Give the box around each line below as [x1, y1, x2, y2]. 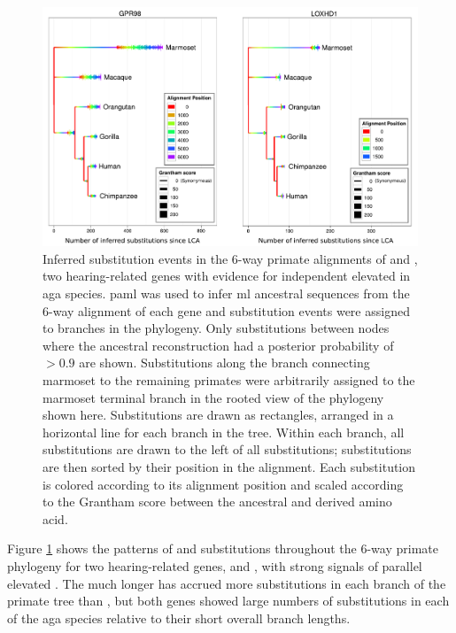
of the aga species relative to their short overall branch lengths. [7, 608, 351, 627]
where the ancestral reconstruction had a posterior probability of [43, 336, 394, 354]
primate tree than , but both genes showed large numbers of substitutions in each [7, 591, 450, 610]
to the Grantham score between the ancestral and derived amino [43, 492, 392, 511]
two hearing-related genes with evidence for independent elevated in [43, 266, 411, 285]
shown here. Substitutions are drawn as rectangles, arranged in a [43, 405, 394, 424]
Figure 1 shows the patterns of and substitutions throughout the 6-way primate [7, 539, 438, 558]
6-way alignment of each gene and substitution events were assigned [43, 301, 410, 320]
